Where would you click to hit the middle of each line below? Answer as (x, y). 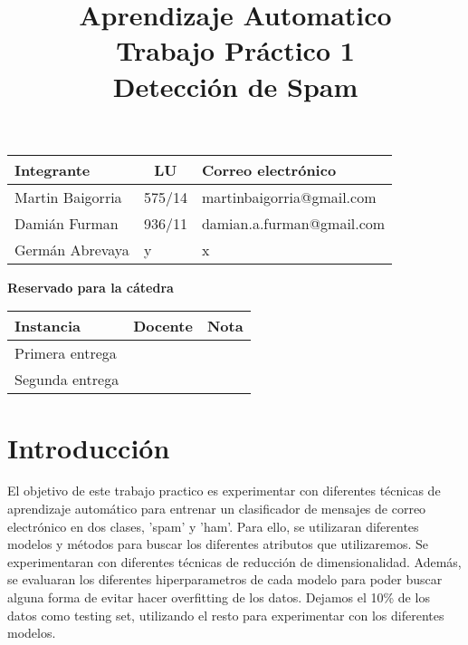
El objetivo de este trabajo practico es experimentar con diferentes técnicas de (224, 491)
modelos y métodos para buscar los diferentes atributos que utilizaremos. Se (218, 544)
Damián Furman (67, 223)
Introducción (89, 447)
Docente (163, 326)
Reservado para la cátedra (91, 287)
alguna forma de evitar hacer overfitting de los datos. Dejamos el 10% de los (219, 597)
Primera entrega (66, 353)
